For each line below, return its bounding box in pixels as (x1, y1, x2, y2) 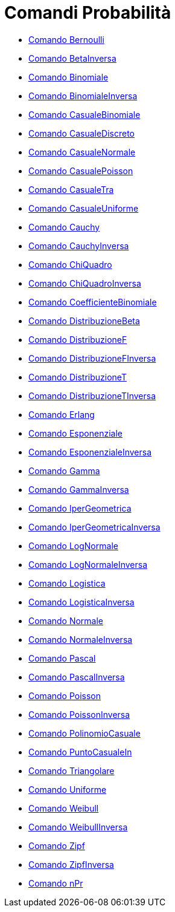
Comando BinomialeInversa (28, 90, 138, 101)
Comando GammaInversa (28, 484, 129, 495)
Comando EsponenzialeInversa (28, 446, 152, 457)
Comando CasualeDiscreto (28, 128, 135, 138)
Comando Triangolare (28, 765, 115, 776)
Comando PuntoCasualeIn (28, 746, 132, 757)
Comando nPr (28, 878, 83, 888)
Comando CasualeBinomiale (28, 109, 141, 120)
